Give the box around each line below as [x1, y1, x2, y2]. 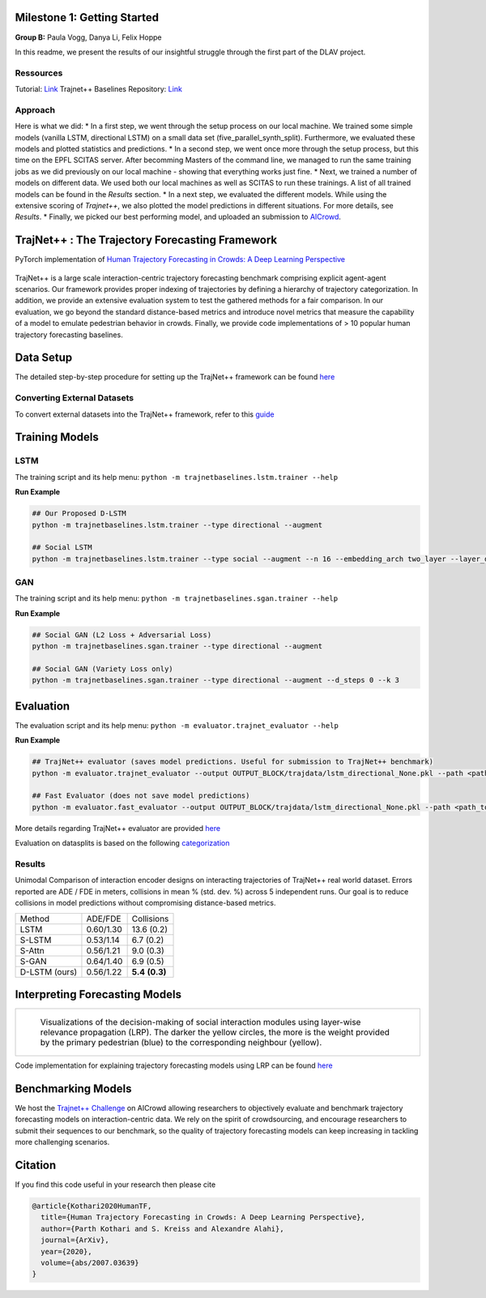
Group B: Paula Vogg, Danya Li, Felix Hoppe [15, 32, 162, 42]
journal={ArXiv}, [40, 1236, 109, 1244]
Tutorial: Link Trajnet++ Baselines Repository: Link [15, 84, 182, 94]
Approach [15, 104, 56, 115]
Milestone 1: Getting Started [15, 11, 160, 24]
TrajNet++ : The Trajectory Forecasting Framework [15, 233, 278, 247]
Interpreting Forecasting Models [15, 987, 182, 1001]
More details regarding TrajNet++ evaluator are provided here [15, 823, 221, 833]
